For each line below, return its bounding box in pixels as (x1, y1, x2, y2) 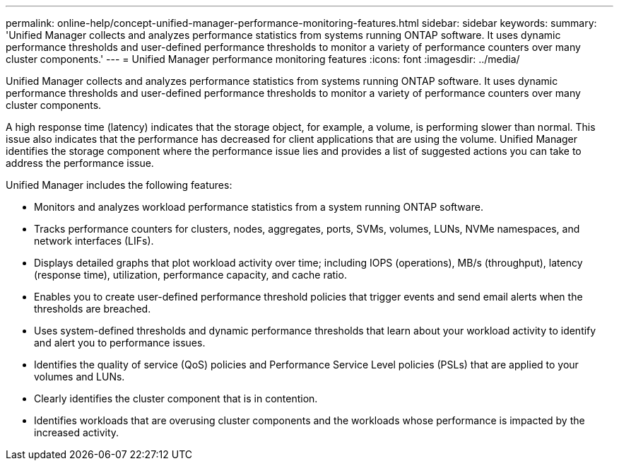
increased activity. (34, 426, 119, 438)
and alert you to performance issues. (34, 337, 206, 349)
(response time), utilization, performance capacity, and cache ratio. (34, 269, 347, 281)
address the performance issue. (6, 157, 154, 169)
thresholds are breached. (34, 303, 151, 315)
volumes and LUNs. (34, 371, 125, 383)
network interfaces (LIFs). (34, 235, 154, 247)
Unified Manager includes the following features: (6, 179, 232, 191)
